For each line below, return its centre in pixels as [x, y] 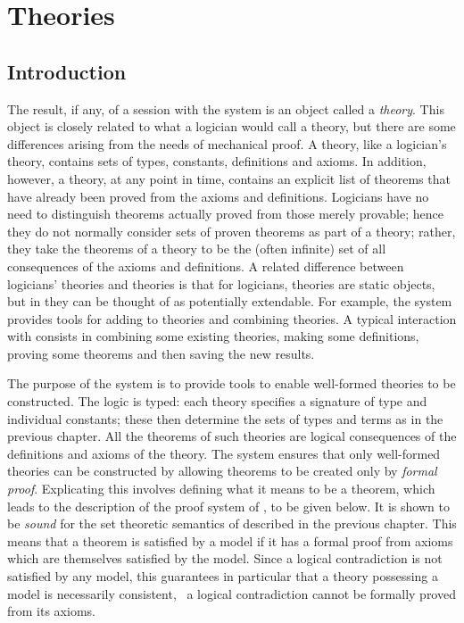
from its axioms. [51, 611]
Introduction [67, 71]
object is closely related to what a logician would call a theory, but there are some [232, 126]
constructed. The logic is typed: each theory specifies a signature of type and [217, 401]
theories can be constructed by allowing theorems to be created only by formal [222, 471]
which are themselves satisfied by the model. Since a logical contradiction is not [225, 558]
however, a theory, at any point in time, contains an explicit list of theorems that [229, 178]
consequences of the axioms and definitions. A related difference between [206, 266]
